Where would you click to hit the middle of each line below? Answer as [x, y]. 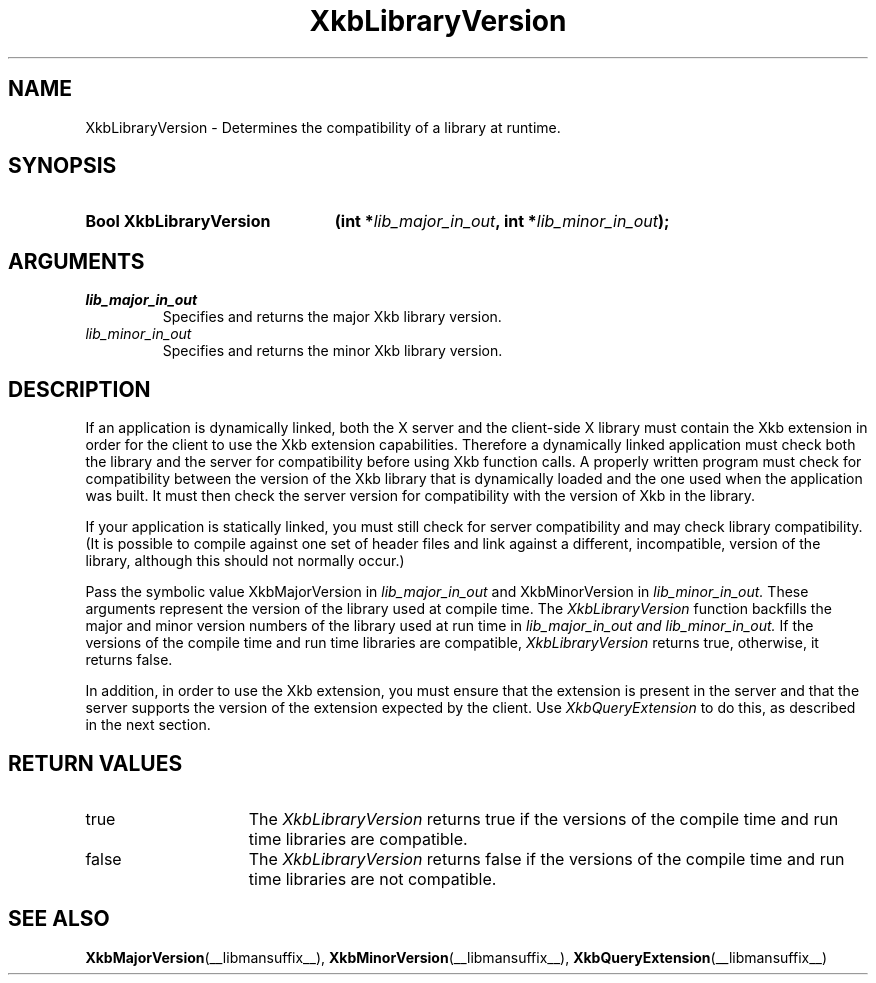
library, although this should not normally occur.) [245, 561]
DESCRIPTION [79, 389]
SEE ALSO [59, 919]
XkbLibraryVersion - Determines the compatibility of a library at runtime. [323, 127]
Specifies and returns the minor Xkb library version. [332, 351]
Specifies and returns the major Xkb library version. [332, 317]
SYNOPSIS [62, 166]
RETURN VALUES [95, 763]
